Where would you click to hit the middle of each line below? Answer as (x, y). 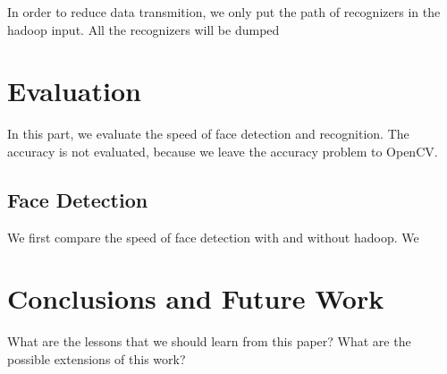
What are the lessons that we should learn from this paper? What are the (209, 341)
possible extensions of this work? (97, 359)
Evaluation (74, 91)
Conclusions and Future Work (196, 298)
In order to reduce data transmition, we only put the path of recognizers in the (224, 12)
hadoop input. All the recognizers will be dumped (143, 29)
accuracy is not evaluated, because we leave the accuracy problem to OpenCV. (223, 151)
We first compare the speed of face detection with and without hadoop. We (213, 237)
